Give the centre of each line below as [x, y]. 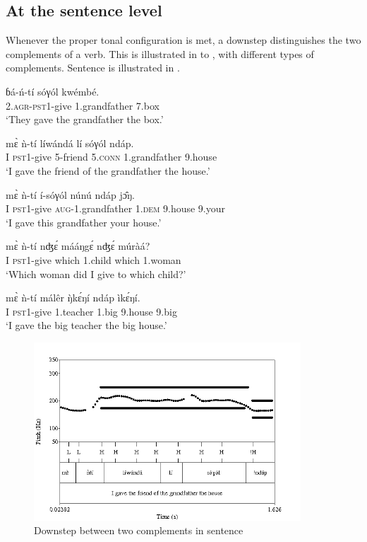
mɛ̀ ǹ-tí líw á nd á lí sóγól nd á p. [70, 143]
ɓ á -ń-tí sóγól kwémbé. [53, 91]
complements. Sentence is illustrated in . [93, 68]
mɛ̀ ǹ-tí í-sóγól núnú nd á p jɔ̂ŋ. [70, 194]
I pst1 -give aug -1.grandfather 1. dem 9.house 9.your [116, 208]
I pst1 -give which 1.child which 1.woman [94, 259]
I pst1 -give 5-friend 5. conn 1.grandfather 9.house [112, 157]
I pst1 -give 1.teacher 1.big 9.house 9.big [91, 311]
